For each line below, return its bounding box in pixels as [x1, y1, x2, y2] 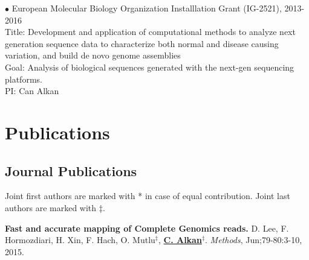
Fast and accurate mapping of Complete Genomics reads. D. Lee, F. [5, 221, 289, 234]
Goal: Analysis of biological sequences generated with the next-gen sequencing [5, 60, 294, 73]
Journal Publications [5, 161, 137, 180]
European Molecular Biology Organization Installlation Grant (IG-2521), [11, 2, 282, 14]
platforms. [5, 72, 42, 85]
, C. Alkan [158, 233, 202, 246]
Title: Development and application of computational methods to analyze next [5, 25, 296, 38]
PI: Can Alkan [5, 84, 59, 97]
